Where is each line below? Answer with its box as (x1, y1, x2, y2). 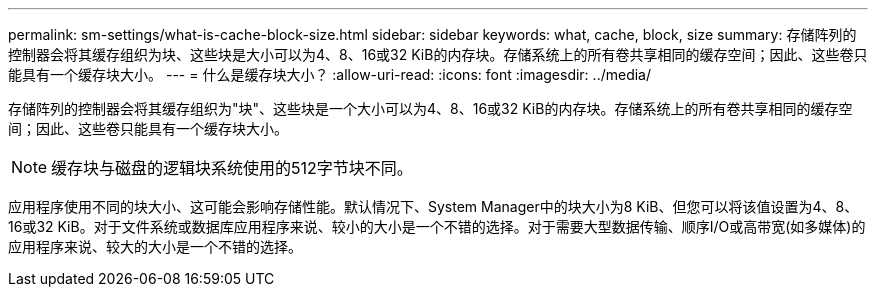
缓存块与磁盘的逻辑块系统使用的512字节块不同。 (51, 158, 413, 178)
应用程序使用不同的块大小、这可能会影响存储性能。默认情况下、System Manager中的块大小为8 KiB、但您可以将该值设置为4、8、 (8, 198, 859, 215)
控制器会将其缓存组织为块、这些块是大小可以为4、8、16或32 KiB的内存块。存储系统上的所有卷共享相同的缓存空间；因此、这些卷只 (8, 46, 868, 63)
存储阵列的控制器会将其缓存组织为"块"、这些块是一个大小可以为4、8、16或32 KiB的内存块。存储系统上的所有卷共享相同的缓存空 (8, 100, 853, 117)
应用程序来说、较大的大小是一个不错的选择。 (8, 238, 302, 255)
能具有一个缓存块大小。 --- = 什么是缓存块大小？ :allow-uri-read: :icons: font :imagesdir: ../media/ (8, 66, 652, 83)
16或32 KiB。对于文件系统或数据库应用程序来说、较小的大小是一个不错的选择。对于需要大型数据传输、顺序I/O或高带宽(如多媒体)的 (8, 218, 866, 235)
